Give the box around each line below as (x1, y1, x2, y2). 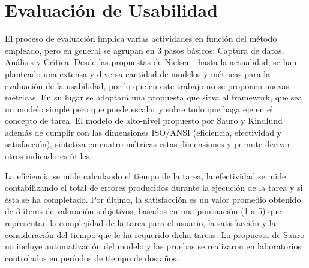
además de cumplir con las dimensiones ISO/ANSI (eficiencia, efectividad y (5, 126, 282, 138)
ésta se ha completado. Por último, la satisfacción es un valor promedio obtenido (5, 193, 301, 205)
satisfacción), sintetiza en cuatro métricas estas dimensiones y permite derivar (5, 138, 291, 150)
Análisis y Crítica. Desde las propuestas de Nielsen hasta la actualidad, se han (5, 56, 297, 68)
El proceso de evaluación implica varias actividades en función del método (5, 32, 277, 45)
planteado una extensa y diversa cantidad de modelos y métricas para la (5, 67, 271, 80)
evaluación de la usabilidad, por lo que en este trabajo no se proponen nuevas (5, 79, 290, 92)
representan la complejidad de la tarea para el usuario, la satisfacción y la (5, 217, 276, 229)
